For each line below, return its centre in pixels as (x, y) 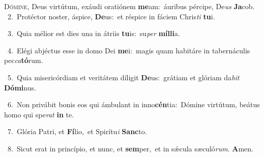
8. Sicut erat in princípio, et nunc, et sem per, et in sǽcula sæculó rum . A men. (130, 148)
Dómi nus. (20, 87)
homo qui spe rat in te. (39, 114)
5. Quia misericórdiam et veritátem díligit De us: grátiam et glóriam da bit (123, 77)
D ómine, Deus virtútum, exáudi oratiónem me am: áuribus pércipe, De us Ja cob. (129, 6)
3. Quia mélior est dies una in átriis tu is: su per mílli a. (94, 33)
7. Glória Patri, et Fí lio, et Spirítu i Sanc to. (77, 131)
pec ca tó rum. (24, 60)
